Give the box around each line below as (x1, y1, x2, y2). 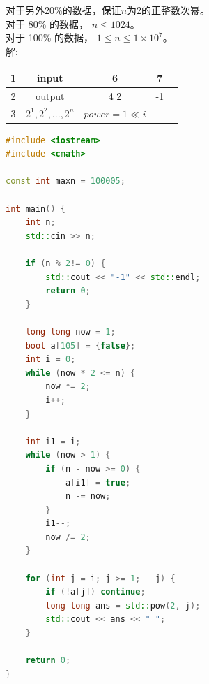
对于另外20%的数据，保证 (6, 3, 121, 17)
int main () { (6, 203, 65, 214)
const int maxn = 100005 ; (6, 176, 125, 187)
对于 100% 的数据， (6, 30, 93, 45)
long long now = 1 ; (25, 326, 116, 337)
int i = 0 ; (25, 354, 76, 365)
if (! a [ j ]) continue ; (45, 587, 146, 597)
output (36, 88, 65, 103)
